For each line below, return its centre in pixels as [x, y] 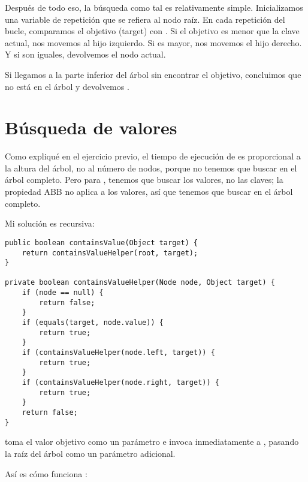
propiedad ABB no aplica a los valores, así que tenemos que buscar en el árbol [149, 192]
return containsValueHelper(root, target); [110, 253]
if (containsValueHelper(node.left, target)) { [118, 353]
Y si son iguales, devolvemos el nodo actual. [85, 54]
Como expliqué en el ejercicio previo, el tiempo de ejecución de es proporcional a [153, 156]
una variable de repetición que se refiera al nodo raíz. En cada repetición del [145, 19]
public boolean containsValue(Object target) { [102, 242]
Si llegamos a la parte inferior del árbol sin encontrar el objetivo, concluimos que [153, 74]
